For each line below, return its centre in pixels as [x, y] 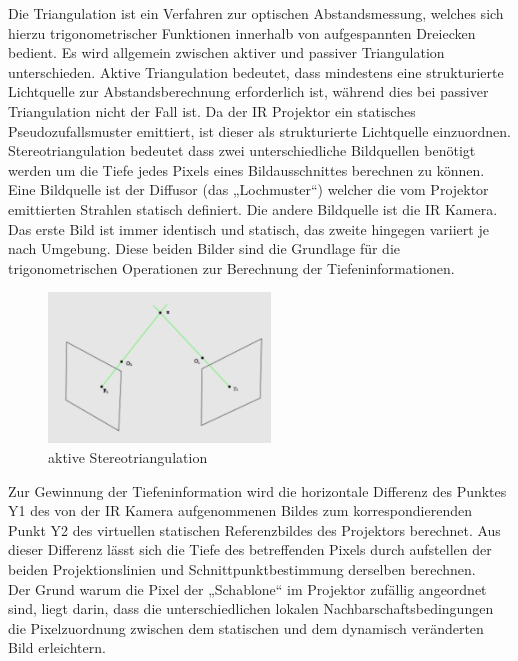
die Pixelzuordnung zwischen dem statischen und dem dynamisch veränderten [246, 627]
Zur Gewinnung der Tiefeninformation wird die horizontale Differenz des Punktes [257, 490]
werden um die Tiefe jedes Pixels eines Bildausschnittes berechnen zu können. [246, 169]
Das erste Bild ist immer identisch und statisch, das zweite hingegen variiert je [248, 228]
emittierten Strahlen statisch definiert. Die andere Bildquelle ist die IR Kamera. [253, 208]
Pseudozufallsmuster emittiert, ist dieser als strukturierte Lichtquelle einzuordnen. [259, 130]
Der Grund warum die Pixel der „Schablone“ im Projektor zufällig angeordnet [247, 588]
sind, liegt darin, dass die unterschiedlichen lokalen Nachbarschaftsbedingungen [251, 608]
